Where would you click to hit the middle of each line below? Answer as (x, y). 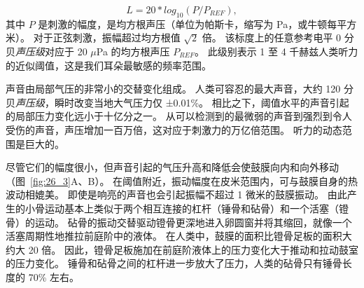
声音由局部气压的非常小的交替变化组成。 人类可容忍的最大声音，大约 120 (173, 89)
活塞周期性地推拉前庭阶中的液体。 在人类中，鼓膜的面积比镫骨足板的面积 (174, 236)
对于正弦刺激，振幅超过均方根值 (107, 37)
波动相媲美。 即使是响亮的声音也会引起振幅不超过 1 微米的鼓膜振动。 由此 (176, 194)
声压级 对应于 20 (51, 51)
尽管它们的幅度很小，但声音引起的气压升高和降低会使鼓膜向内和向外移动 (172, 167)
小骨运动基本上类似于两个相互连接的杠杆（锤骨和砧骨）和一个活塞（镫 (187, 208)
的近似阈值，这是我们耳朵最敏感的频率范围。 (108, 65)
